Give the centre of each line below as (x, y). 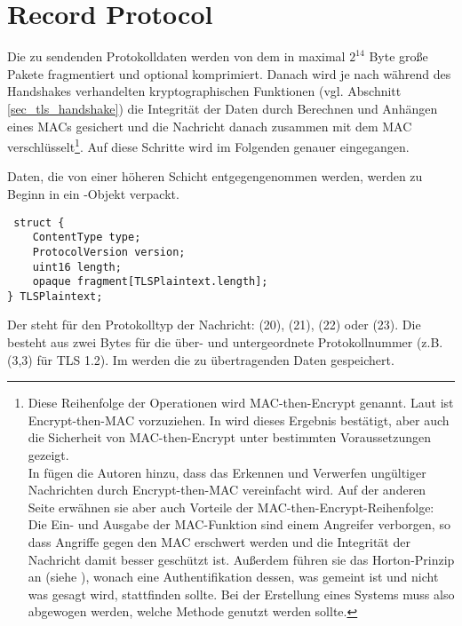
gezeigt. (48, 455)
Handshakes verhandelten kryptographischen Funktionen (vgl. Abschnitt (204, 91)
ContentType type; (87, 238)
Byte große (398, 56)
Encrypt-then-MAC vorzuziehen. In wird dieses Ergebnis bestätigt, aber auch (239, 420)
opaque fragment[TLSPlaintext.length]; (150, 282)
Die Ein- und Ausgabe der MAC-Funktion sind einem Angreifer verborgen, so (239, 524)
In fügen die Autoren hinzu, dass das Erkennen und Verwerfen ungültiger (227, 472)
